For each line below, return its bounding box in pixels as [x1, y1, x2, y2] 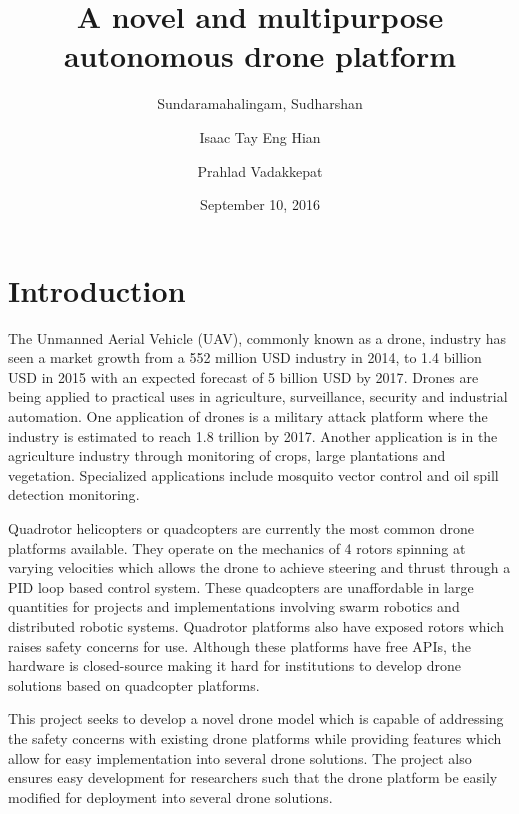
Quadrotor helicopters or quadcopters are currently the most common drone [8, 517, 475, 538]
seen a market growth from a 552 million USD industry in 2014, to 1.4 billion [8, 347, 482, 368]
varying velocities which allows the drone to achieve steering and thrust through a [8, 557, 511, 578]
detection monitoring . [8, 484, 140, 505]
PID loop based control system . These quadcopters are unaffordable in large [8, 576, 474, 597]
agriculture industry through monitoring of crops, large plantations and [8, 445, 446, 466]
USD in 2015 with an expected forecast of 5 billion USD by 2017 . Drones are [8, 366, 479, 387]
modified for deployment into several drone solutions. [8, 786, 333, 807]
